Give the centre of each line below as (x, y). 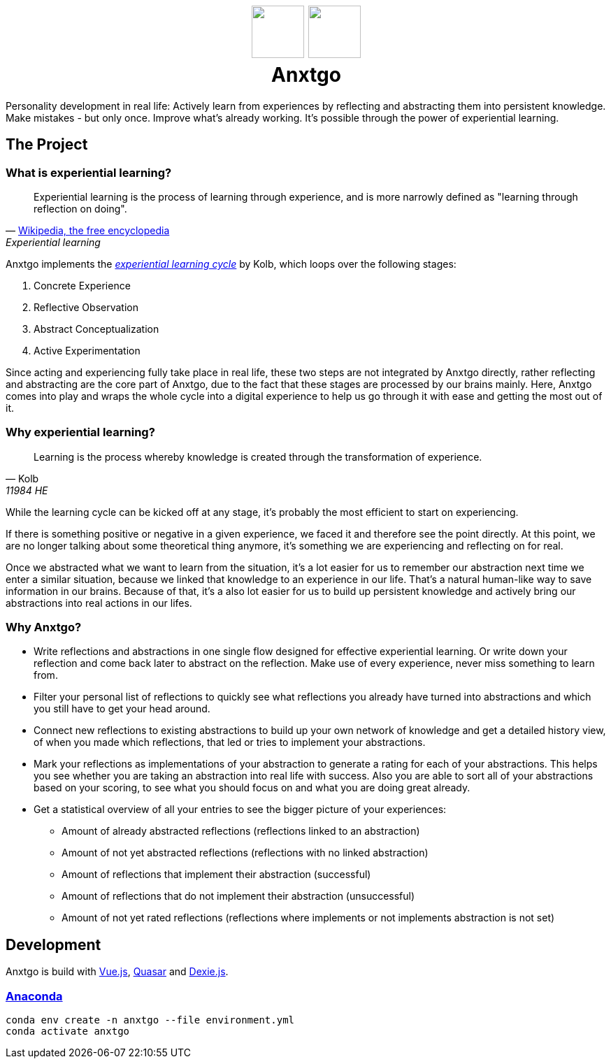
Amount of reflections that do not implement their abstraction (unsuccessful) (238, 896)
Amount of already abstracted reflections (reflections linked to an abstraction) (241, 831)
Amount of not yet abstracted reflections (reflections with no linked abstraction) (245, 853)
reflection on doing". (80, 208)
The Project (47, 145)
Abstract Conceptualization (96, 329)
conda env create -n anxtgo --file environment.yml (150, 1020)
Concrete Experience (82, 285)
